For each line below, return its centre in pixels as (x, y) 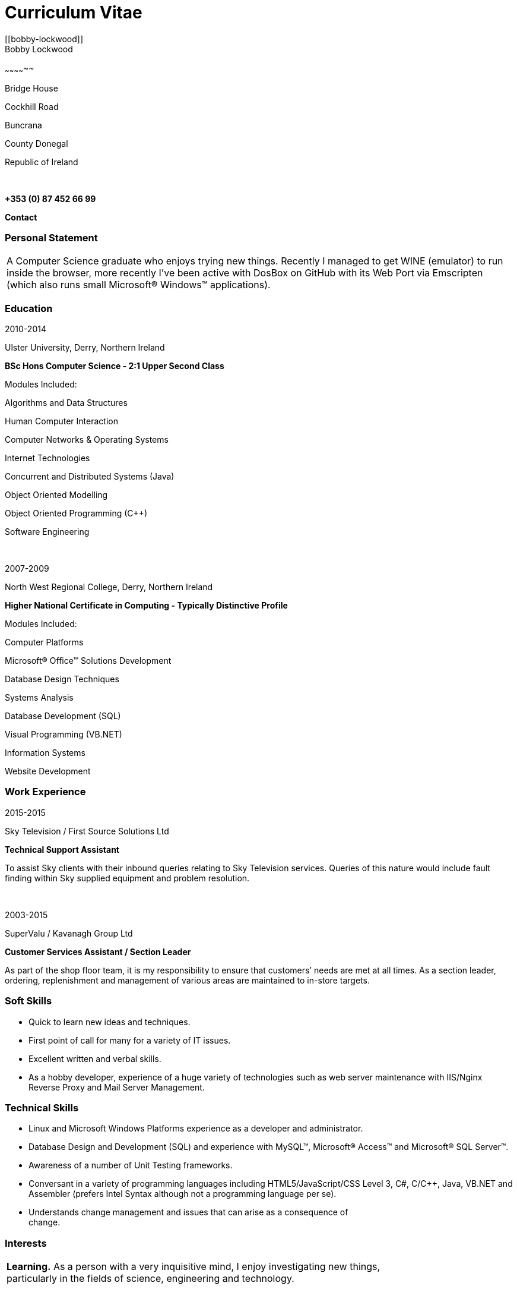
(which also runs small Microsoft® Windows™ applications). (139, 285)
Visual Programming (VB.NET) (64, 735)
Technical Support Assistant (62, 849)
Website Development (48, 771)
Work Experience (45, 792)
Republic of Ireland (42, 162)
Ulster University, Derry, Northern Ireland (85, 348)
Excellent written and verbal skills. (95, 1058)
